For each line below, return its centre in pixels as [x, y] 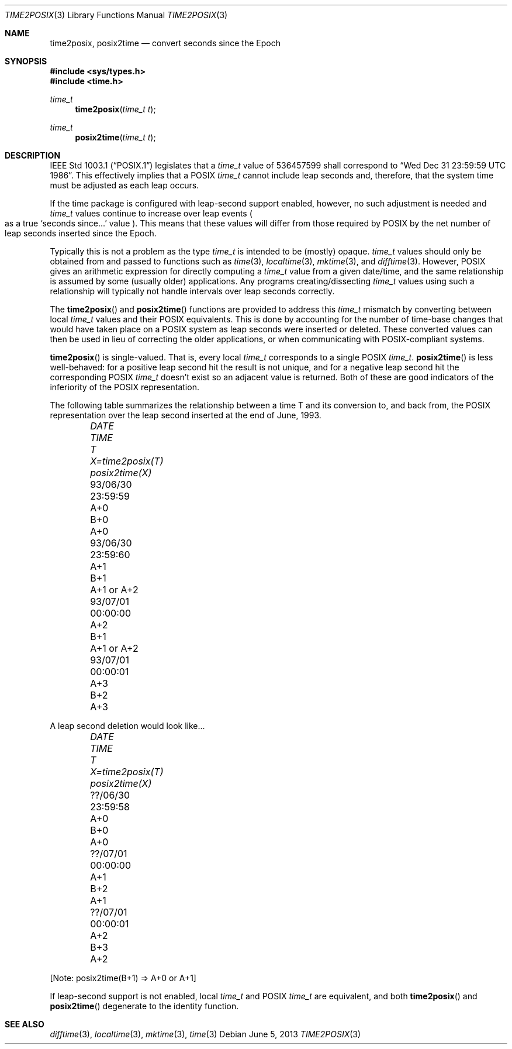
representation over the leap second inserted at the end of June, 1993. [186, 415]
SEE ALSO [25, 1024]
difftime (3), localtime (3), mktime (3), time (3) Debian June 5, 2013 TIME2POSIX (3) [205, 1034]
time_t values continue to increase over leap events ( [151, 213]
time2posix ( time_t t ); [115, 109]
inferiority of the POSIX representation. [124, 387]
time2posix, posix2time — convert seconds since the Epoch [165, 43]
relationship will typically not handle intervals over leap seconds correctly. [192, 291]
